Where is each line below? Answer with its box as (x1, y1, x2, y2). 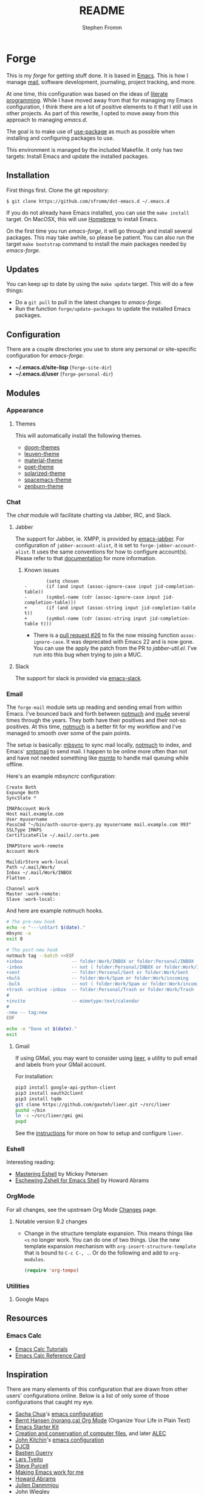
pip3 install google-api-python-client (15, 1084, 117, 1091)
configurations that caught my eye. (6, 1398, 94, 1406)
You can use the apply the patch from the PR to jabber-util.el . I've (33, 644, 197, 652)
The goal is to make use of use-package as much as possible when (6, 127, 175, 135)
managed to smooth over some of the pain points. (6, 730, 131, 737)
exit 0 (6, 936, 23, 942)
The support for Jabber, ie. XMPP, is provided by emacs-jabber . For (15, 535, 185, 542)
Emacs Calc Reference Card (15, 1351, 86, 1359)
